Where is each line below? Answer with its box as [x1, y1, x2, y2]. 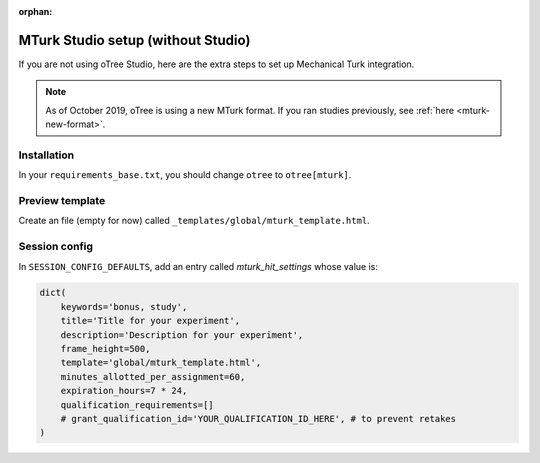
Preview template [18, 193, 106, 207]
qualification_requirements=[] [60, 399, 214, 410]
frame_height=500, [60, 343, 151, 355]
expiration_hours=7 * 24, [60, 385, 188, 397]
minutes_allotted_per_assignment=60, [60, 371, 246, 382]
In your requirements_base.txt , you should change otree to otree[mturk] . [18, 169, 352, 181]
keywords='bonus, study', [60, 301, 188, 312]
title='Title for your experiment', [60, 315, 240, 327]
